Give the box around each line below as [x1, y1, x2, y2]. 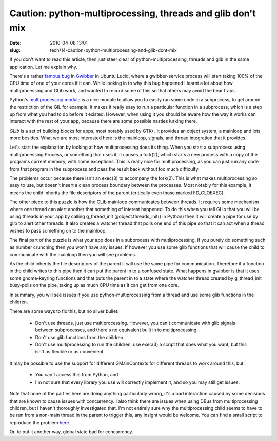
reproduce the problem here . [9, 419, 71, 425]
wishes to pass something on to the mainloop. [9, 227, 107, 234]
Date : [9, 40, 22, 46]
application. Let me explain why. [9, 64, 78, 70]
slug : [9, 47, 21, 53]
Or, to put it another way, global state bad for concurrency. [9, 429, 133, 435]
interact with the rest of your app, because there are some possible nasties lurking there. [9, 118, 197, 124]
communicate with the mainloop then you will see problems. [9, 251, 136, 257]
